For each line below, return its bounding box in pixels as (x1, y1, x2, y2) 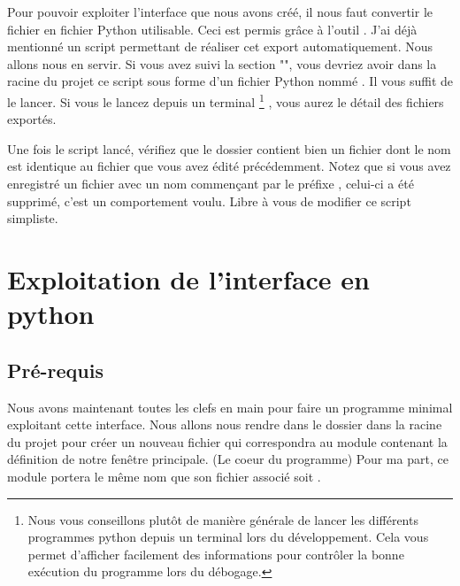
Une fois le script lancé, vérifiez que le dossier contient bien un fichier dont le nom (7, 139, 451, 158)
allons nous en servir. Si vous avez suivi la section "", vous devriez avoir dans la (7, 54, 437, 73)
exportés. (7, 110, 57, 128)
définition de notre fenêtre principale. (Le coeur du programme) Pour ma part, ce (7, 450, 448, 468)
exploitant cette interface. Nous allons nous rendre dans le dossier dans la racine (7, 415, 442, 434)
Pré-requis (7, 356, 103, 383)
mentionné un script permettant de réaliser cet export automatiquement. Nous (7, 37, 433, 56)
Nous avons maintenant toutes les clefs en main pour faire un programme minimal (7, 397, 453, 416)
